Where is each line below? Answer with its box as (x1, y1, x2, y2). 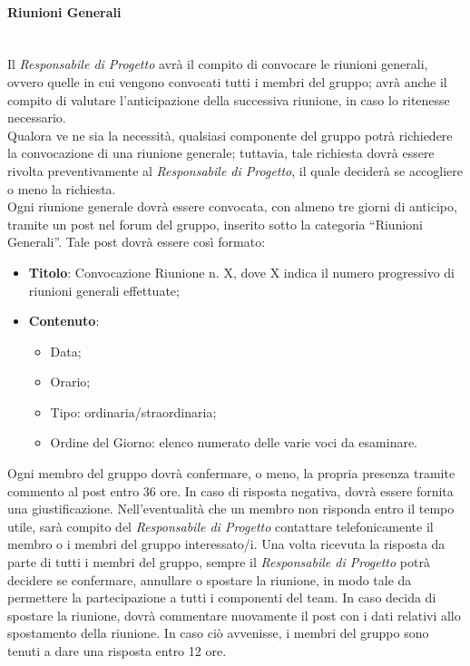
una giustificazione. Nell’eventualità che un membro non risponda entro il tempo (7, 499, 455, 518)
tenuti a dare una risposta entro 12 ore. (7, 642, 227, 661)
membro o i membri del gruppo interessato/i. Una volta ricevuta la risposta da (7, 534, 446, 553)
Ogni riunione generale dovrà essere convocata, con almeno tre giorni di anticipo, (7, 197, 457, 216)
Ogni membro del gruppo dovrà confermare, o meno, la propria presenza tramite (7, 464, 455, 483)
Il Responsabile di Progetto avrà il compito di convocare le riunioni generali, (7, 54, 428, 73)
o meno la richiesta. (7, 179, 116, 198)
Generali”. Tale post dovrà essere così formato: (7, 232, 266, 251)
